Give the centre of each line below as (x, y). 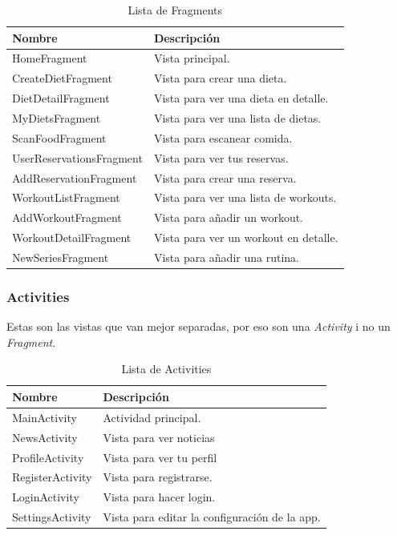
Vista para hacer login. (159, 497)
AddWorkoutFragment (67, 217)
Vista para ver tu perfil (160, 457)
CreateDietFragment (62, 78)
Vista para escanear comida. (223, 137)
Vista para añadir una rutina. (226, 257)
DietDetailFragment (61, 98)
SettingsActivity (52, 517)
